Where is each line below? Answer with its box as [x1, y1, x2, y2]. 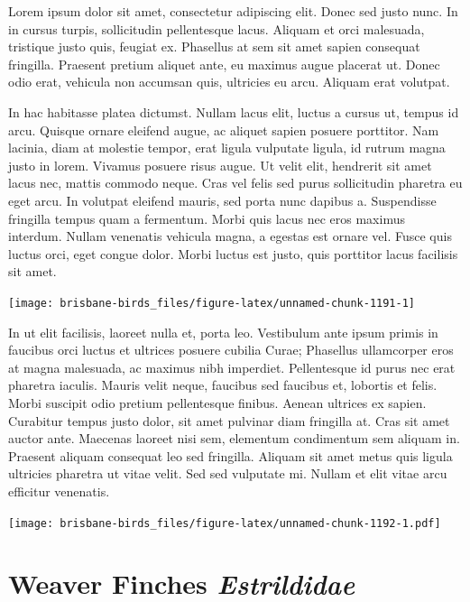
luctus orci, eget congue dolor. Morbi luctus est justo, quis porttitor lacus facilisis [8, 244, 458, 263]
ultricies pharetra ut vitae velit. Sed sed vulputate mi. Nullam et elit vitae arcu [8, 464, 447, 483]
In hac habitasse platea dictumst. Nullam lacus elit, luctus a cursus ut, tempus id [8, 102, 459, 121]
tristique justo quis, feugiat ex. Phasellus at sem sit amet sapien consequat [8, 37, 420, 56]
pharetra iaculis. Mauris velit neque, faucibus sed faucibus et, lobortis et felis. [8, 375, 438, 394]
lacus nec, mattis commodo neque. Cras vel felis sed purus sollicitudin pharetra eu [8, 173, 463, 192]
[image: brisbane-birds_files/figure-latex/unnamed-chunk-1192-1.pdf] [8, 516, 441, 530]
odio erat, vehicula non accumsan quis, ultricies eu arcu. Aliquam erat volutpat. [8, 72, 450, 91]
